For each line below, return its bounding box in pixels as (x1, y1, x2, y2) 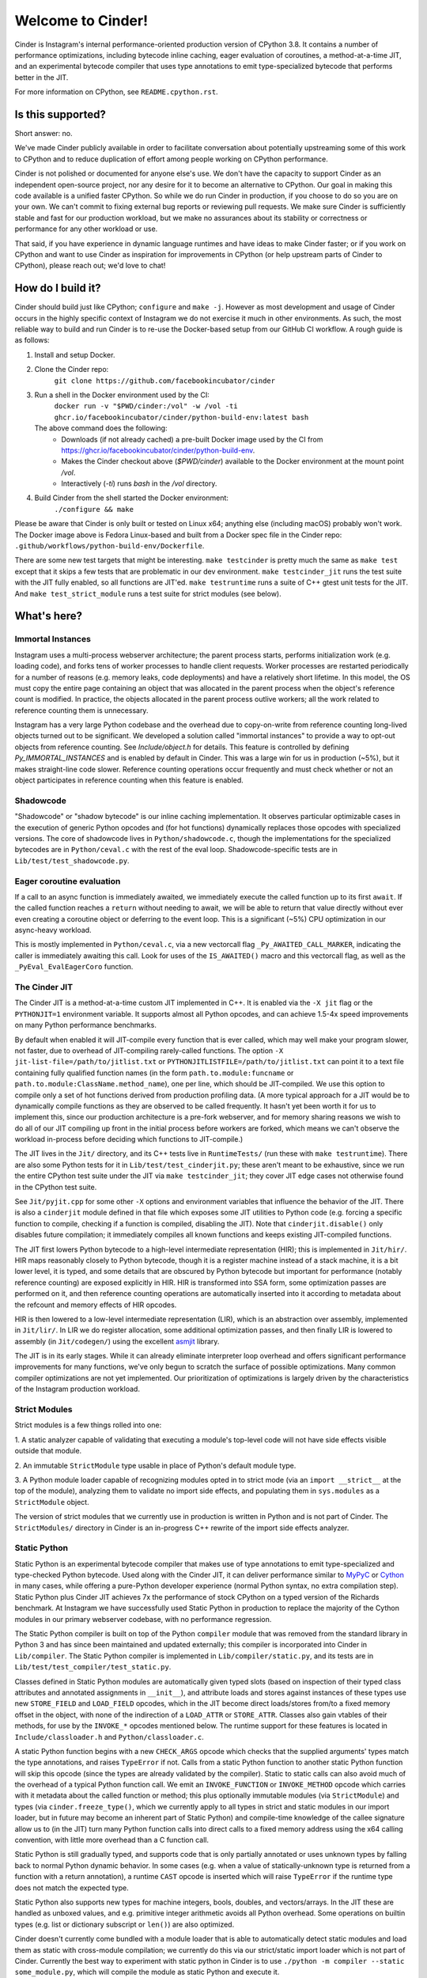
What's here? (14, 609, 83, 623)
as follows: (14, 335, 51, 345)
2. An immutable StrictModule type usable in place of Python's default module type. (14, 1461, 297, 1470)
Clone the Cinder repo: (34, 365, 109, 374)
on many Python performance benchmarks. (14, 1021, 157, 1030)
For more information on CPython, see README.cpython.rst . (14, 87, 218, 97)
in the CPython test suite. (14, 1182, 97, 1192)
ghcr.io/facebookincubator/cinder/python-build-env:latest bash (54, 412, 309, 422)
